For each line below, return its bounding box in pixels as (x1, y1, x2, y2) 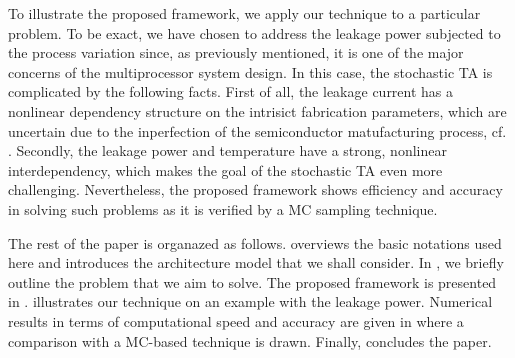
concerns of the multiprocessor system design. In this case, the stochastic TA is (8, 61, 493, 82)
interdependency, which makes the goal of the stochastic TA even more (8, 159, 443, 180)
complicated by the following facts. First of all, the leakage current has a (8, 81, 454, 102)
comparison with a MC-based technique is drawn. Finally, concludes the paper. (8, 330, 492, 351)
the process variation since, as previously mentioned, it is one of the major (8, 42, 464, 63)
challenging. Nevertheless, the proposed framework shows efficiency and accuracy (8, 179, 503, 200)
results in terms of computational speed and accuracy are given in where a (8, 310, 464, 331)
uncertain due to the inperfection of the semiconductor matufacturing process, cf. (8, 120, 507, 141)
